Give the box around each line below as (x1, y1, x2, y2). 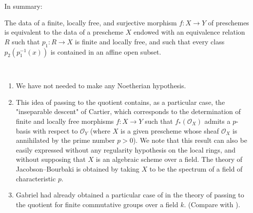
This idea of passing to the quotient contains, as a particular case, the (16, 97, 225, 107)
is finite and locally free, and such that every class (75, 36, 225, 46)
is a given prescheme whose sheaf (120, 125, 219, 136)
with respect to (33, 125, 78, 136)
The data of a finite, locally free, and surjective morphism (4, 17, 177, 27)
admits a (204, 116, 231, 126)
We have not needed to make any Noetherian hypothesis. (16, 80, 186, 91)
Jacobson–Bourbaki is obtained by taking (16, 163, 139, 174)
